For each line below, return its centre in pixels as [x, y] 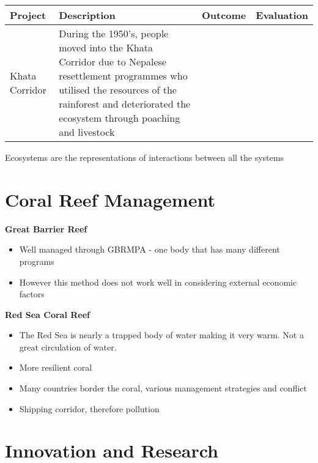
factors [32, 294]
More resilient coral [56, 367]
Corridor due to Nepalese [113, 61]
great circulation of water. [68, 346]
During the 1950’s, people [114, 33]
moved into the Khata [106, 47]
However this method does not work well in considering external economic [158, 282]
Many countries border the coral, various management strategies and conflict [163, 388]
